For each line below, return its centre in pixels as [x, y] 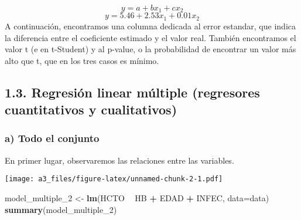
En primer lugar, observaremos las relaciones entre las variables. [119, 160]
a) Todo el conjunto [52, 138]
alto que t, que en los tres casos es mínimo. [82, 60]
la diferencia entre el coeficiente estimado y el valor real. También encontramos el [150, 37]
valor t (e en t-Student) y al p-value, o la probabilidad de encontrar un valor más [150, 49]
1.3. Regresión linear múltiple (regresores [132, 92]
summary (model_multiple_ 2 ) [61, 209]
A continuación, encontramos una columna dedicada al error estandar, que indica [150, 26]
